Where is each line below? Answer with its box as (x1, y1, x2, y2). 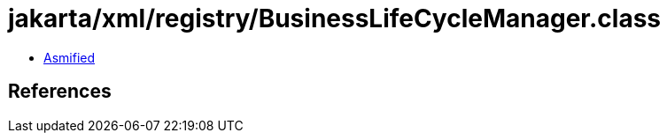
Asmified (43, 49, 96, 65)
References (8, 80, 112, 103)
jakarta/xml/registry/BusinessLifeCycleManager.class (8, 4, 662, 33)
